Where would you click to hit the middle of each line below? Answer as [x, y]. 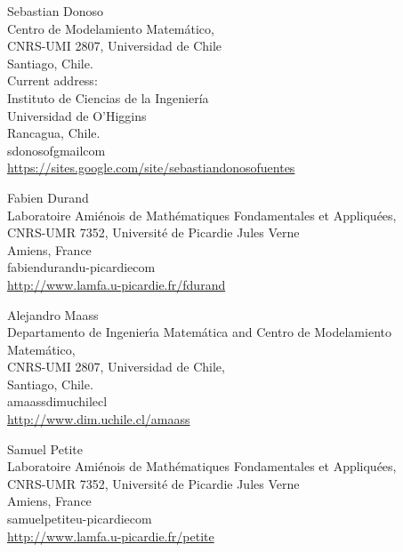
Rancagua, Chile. [54, 133]
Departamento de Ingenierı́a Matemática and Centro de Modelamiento [199, 332]
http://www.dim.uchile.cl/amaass [99, 419]
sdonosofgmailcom [56, 150]
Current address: [52, 80]
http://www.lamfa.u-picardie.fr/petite [111, 536]
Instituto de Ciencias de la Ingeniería [108, 97]
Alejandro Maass [53, 314]
